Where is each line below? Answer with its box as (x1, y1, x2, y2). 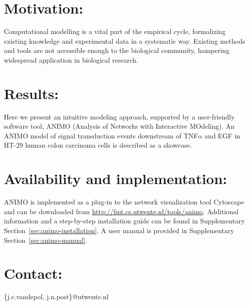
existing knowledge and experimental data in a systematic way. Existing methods (4, 35, 246, 46)
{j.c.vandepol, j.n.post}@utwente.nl (4, 291, 109, 302)
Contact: (4, 263, 63, 283)
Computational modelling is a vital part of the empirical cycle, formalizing (4, 26, 226, 36)
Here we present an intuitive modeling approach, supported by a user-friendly (4, 111, 235, 121)
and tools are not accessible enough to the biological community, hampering (4, 45, 230, 55)
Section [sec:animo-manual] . (4, 235, 87, 245)
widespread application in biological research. (4, 54, 138, 65)
